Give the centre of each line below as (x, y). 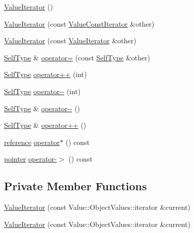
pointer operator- (30, 159)
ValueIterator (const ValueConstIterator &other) (79, 23)
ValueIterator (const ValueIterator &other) (70, 41)
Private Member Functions (76, 186)
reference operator (32, 142)
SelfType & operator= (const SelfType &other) (77, 57)
